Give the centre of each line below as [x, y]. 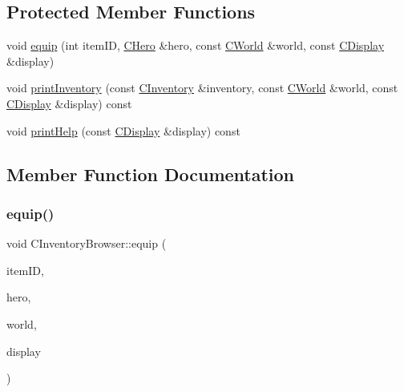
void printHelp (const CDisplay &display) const [123, 130]
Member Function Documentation [151, 174]
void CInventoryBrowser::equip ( [87, 243]
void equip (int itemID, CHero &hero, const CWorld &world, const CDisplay [196, 45]
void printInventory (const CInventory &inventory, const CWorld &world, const [202, 88]
